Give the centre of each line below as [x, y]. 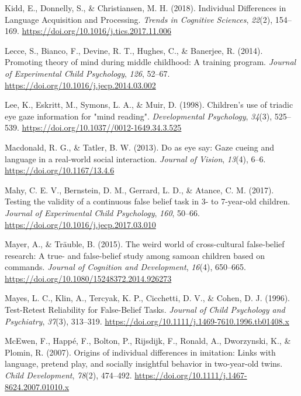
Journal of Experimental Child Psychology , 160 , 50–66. [102, 212]
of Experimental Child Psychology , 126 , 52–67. [87, 73]
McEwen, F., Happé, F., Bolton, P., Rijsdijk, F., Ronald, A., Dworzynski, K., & [148, 341]
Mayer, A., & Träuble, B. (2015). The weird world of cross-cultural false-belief [145, 244]
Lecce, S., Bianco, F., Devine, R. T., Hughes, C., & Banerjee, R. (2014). [134, 50]
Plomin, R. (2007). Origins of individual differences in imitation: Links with [140, 352]
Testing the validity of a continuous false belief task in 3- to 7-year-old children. [148, 201]
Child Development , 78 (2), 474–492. [68, 375]
